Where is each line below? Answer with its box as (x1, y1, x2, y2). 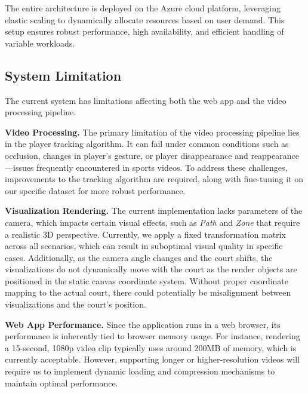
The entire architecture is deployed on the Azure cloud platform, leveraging (5, 2, 281, 14)
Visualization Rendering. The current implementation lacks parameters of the (5, 204, 303, 217)
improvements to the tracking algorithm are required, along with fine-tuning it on (5, 173, 304, 185)
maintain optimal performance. (5, 376, 118, 389)
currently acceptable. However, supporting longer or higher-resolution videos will (5, 353, 300, 366)
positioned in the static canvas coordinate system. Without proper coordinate (5, 274, 289, 287)
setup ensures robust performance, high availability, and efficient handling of (5, 25, 284, 38)
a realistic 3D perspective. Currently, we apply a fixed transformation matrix (5, 228, 286, 240)
